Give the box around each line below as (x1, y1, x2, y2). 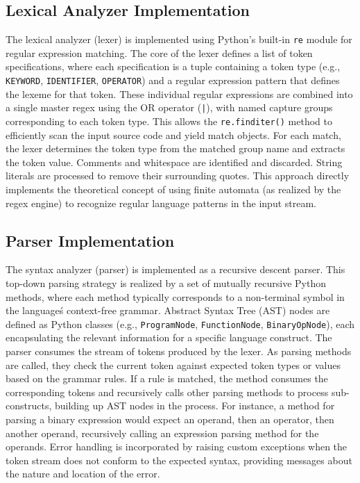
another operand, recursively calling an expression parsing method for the (6, 425, 319, 440)
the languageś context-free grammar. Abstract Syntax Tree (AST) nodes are (6, 303, 330, 318)
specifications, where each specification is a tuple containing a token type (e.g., (6, 59, 341, 74)
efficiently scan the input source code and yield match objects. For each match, (6, 127, 341, 142)
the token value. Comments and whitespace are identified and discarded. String (6, 154, 343, 169)
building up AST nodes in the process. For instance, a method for (54, 398, 335, 413)
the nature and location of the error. (6, 466, 160, 481)
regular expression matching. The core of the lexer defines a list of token (6, 45, 313, 60)
